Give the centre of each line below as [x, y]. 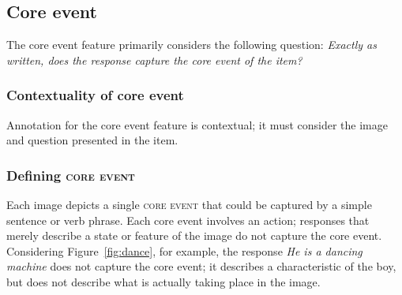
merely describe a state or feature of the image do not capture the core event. [194, 235]
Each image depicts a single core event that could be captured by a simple [189, 205]
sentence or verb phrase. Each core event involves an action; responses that [188, 220]
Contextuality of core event [95, 95]
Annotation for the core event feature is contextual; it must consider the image [197, 124]
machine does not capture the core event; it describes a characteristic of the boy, [201, 266]
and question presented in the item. [92, 140]
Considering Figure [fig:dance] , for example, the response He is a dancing [184, 250]
